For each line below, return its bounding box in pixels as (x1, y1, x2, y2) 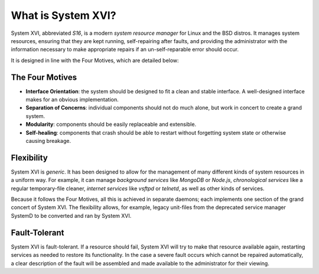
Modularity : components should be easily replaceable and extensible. (25, 121, 197, 128)
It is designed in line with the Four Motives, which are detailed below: (11, 57, 180, 64)
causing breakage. (25, 137, 71, 144)
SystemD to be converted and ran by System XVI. (11, 212, 132, 219)
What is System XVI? (11, 9, 116, 22)
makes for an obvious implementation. (25, 96, 119, 103)
